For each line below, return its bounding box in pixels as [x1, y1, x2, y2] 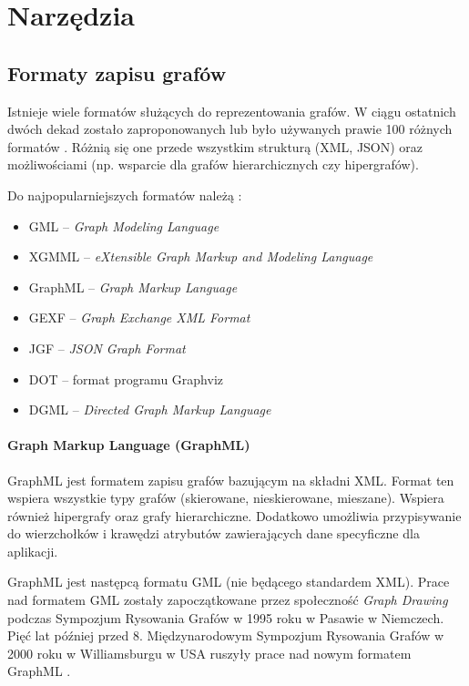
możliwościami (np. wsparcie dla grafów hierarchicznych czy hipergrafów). [7, 155, 419, 174]
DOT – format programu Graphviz [28, 369, 223, 388]
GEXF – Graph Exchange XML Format [28, 308, 250, 327]
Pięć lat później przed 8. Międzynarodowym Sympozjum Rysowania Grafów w [7, 626, 444, 645]
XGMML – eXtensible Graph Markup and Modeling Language [28, 247, 373, 266]
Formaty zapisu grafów [7, 58, 227, 87]
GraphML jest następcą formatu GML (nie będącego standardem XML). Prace [7, 572, 450, 591]
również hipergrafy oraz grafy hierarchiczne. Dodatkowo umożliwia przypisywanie [7, 506, 462, 525]
